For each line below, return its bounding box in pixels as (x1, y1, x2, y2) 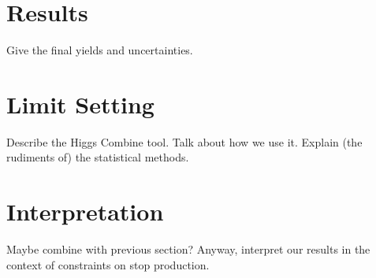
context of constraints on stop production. (6, 256, 210, 272)
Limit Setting (6, 87, 154, 120)
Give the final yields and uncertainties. (6, 42, 193, 58)
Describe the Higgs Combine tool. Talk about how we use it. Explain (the (6, 133, 363, 150)
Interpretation (6, 195, 164, 228)
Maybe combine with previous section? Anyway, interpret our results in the (6, 241, 370, 258)
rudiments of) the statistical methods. (6, 149, 189, 165)
